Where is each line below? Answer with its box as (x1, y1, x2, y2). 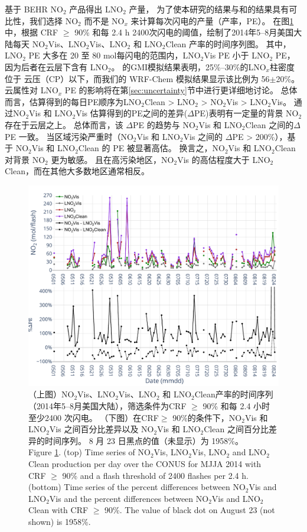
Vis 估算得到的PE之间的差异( (76, 107, 188, 119)
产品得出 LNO (69, 3, 123, 15)
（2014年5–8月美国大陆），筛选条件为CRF (28, 399, 187, 412)
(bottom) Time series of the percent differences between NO (28, 481, 246, 493)
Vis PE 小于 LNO (204, 49, 270, 61)
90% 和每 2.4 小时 (203, 399, 270, 412)
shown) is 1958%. (28, 515, 91, 527)
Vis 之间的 (183, 130, 223, 142)
